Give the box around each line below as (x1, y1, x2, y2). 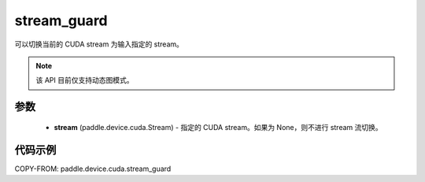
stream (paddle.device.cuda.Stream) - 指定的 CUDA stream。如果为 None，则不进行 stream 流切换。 (54, 122, 383, 132)
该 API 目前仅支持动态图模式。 (35, 76, 134, 85)
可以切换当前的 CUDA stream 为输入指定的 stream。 (14, 39, 184, 49)
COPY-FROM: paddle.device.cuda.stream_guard (14, 164, 172, 173)
